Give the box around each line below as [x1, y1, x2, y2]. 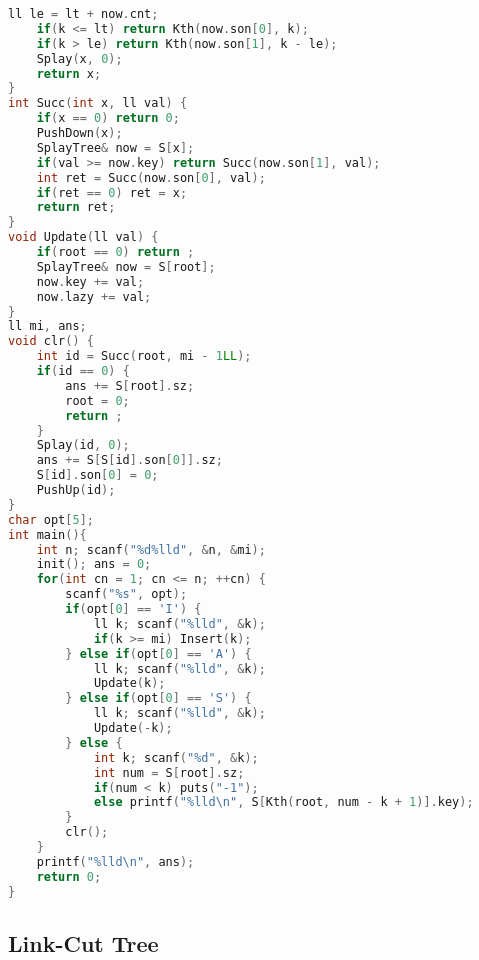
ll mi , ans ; [8, 319, 87, 334]
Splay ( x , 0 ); [36, 51, 123, 66]
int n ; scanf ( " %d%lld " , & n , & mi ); [36, 542, 266, 557]
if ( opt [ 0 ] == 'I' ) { [65, 602, 202, 616]
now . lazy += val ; [36, 289, 152, 304]
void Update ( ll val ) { [8, 230, 159, 245]
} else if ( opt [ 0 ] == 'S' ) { [65, 691, 252, 706]
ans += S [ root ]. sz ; [65, 378, 195, 393]
